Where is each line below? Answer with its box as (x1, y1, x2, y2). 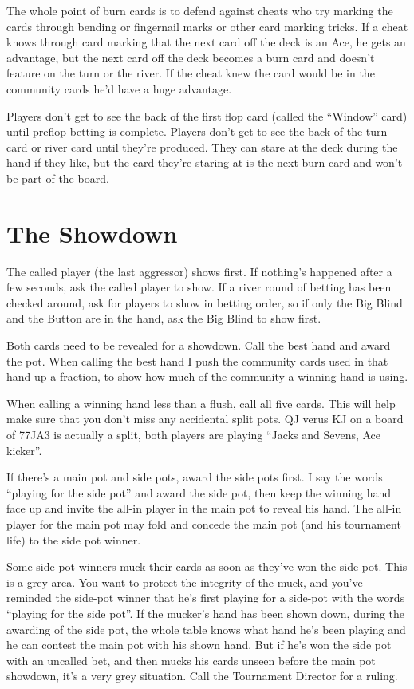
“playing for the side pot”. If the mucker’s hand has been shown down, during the (6, 604, 404, 621)
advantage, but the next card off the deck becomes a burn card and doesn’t (6, 49, 375, 65)
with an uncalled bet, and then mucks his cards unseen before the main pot (6, 651, 376, 668)
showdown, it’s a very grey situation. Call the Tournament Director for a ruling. (6, 667, 398, 684)
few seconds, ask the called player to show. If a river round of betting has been (6, 279, 392, 295)
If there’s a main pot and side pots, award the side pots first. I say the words (6, 469, 383, 485)
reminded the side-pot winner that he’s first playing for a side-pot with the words (6, 589, 405, 606)
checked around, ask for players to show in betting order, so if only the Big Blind (6, 294, 403, 311)
